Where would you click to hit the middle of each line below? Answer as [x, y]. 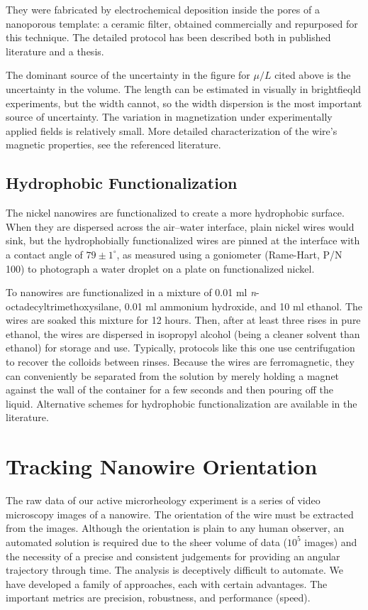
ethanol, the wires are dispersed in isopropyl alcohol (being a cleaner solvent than [183, 333]
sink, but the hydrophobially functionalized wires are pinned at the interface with [183, 240]
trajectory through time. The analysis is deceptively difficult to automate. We [174, 570]
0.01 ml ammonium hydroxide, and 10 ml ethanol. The [244, 306]
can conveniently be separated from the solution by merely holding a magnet [173, 375]
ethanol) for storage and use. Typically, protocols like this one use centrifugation [180, 348]
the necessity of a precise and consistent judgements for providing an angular [173, 556]
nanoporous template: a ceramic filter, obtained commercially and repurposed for [182, 23]
